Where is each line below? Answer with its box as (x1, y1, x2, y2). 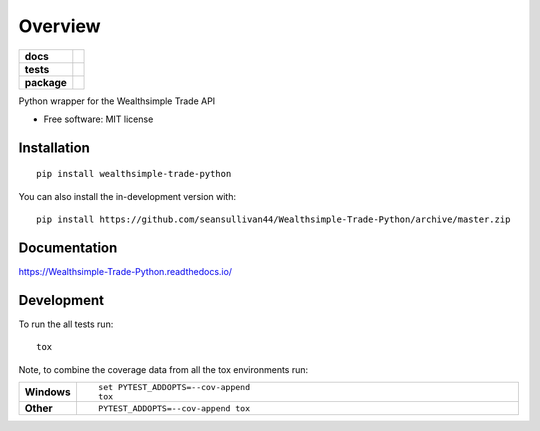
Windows (24, 385, 71, 399)
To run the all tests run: (18, 318, 114, 330)
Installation (18, 139, 90, 156)
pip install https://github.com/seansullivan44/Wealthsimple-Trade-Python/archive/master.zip (36, 214, 511, 225)
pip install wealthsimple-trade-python (36, 168, 232, 180)
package (24, 75, 67, 89)
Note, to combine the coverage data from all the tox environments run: (18, 363, 309, 375)
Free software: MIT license (43, 113, 154, 125)
